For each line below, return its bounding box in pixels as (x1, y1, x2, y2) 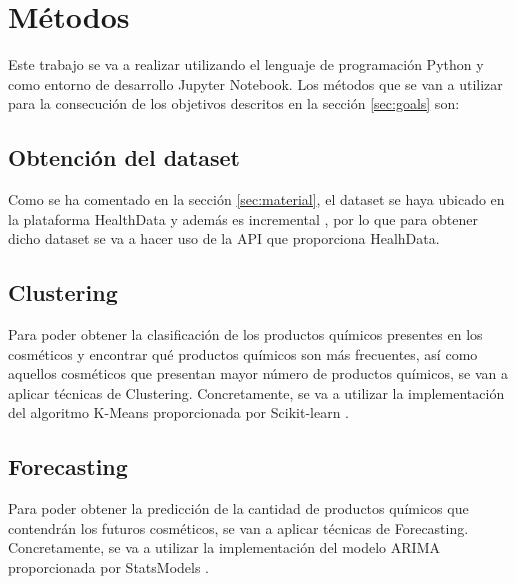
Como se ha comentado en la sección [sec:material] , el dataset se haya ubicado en (8, 189, 505, 210)
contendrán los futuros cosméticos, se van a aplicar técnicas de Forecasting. (8, 517, 469, 538)
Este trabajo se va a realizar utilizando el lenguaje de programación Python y (8, 54, 484, 75)
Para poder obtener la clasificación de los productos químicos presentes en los (8, 324, 483, 345)
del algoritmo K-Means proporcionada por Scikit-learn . (8, 402, 349, 423)
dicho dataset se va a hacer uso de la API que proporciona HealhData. (8, 228, 440, 249)
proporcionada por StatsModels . (8, 557, 209, 578)
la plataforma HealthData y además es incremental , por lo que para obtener (8, 208, 478, 229)
